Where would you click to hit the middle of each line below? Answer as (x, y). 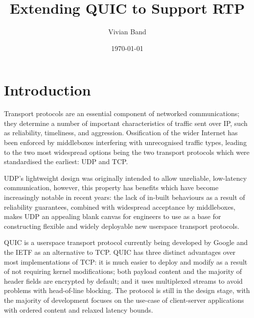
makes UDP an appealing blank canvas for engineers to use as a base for (113, 216)
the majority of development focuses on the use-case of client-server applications (124, 300)
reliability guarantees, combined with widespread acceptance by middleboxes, (120, 207)
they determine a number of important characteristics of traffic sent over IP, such (126, 123)
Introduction (47, 90)
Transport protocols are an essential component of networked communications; (122, 113)
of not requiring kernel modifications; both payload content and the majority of (123, 271)
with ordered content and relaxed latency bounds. (79, 309)
